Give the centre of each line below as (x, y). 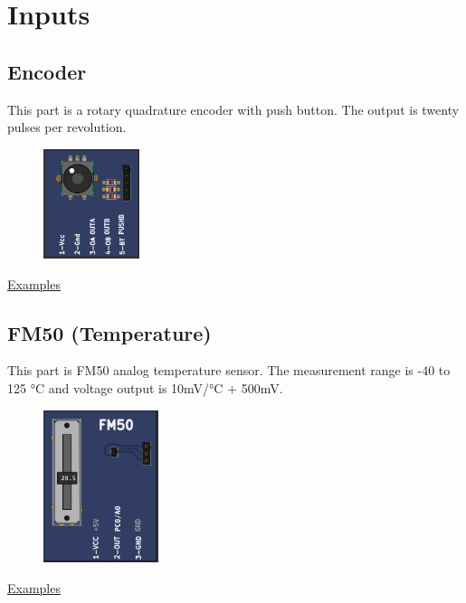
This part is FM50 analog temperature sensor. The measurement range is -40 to (229, 370)
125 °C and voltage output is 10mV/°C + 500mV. (145, 387)
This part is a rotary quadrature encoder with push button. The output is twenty (233, 109)
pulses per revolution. (67, 127)
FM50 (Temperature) (109, 332)
